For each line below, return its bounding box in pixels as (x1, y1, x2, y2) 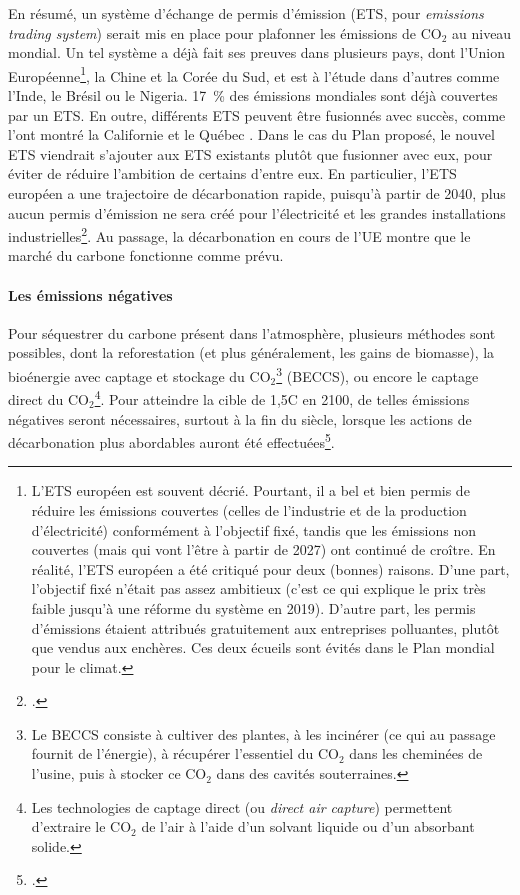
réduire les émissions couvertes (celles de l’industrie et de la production (31, 499, 467, 520)
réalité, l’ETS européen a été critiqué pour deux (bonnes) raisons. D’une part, (31, 558, 510, 579)
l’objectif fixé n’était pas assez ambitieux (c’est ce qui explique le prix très (31, 578, 486, 599)
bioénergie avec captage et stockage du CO (8, 365, 271, 386)
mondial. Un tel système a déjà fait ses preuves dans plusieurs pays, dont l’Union (8, 42, 505, 63)
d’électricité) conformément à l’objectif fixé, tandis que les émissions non (31, 519, 476, 540)
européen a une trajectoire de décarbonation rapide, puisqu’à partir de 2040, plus (8, 183, 506, 203)
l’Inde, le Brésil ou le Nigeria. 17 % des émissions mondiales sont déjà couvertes (8, 85, 498, 106)
